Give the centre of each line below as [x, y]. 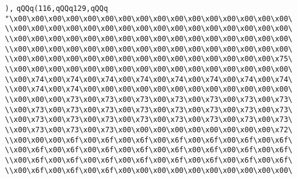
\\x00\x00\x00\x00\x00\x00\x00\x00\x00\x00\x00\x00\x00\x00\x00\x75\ [149, 59]
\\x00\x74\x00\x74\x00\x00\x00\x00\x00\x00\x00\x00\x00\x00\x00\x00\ [149, 89]
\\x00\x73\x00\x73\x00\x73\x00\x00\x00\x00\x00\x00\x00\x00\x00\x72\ [149, 130]
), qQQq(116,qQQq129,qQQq [57, 8]
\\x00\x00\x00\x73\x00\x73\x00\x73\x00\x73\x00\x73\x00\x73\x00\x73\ [149, 99]
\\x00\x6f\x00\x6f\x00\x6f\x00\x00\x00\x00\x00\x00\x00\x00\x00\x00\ [149, 170]
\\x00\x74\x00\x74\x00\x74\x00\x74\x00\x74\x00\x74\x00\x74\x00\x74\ [149, 79]
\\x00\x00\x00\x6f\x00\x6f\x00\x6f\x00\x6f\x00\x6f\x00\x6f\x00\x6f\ [149, 140]
